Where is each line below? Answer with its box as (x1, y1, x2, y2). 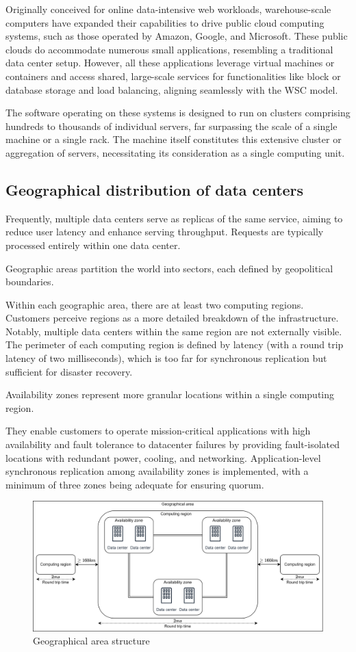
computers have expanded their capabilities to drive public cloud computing (5, 15, 325, 29)
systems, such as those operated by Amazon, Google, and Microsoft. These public (5, 29, 348, 43)
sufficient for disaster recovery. (5, 364, 133, 378)
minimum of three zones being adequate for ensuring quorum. (5, 477, 264, 491)
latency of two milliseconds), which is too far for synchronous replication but (5, 351, 327, 365)
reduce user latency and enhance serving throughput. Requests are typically (5, 224, 324, 239)
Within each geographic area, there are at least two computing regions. (5, 297, 304, 311)
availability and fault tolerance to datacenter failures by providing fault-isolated (5, 437, 340, 452)
